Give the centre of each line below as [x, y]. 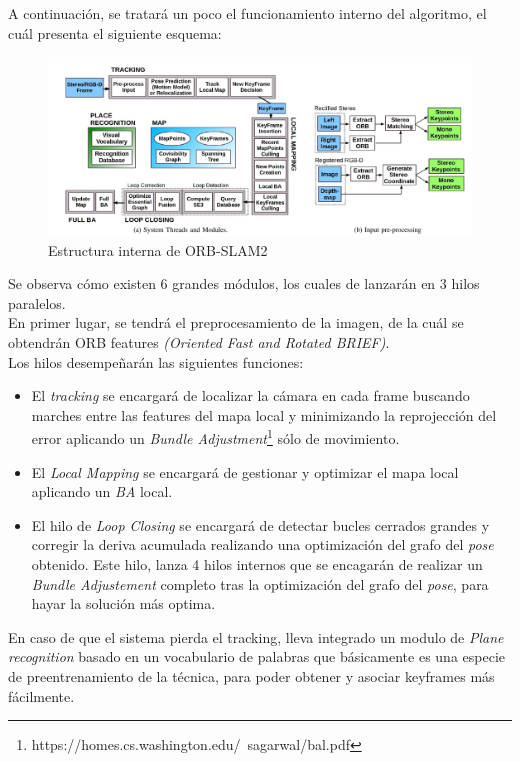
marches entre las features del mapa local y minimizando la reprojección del [264, 414]
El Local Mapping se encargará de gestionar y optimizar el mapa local [245, 471]
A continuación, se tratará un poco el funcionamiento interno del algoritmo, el [247, 13]
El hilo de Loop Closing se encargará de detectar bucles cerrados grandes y [260, 524]
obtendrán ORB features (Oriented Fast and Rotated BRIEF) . [199, 342]
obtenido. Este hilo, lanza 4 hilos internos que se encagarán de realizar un [257, 564]
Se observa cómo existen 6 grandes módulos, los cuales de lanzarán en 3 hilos [244, 283]
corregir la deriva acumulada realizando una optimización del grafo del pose [262, 544]
